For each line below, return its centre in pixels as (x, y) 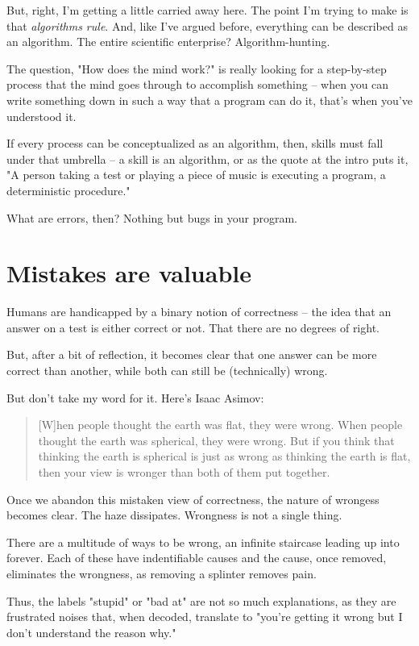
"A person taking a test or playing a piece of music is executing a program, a (196, 175)
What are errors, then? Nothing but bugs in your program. (152, 217)
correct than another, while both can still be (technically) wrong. (167, 371)
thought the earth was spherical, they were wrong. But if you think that (216, 440)
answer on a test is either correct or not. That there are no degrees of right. (193, 327)
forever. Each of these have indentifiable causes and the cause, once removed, (197, 558)
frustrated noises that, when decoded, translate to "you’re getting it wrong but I (205, 617)
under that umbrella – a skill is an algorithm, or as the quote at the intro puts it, (207, 158)
